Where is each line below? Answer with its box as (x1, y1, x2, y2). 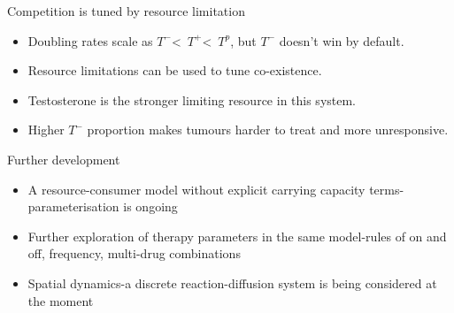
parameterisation (27, 197, 119, 216)
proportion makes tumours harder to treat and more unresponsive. (87, 120, 449, 139)
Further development (7, 149, 120, 168)
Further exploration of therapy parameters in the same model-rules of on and (27, 226, 447, 245)
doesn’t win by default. (279, 31, 404, 50)
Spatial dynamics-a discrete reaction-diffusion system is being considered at (27, 273, 437, 292)
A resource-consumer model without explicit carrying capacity (27, 179, 366, 198)
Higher (27, 120, 65, 139)
